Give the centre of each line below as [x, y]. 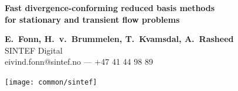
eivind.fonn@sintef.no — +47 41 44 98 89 [79, 62]
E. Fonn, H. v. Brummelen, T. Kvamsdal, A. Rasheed [119, 39]
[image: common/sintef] [51, 82]
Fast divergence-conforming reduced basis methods [110, 8]
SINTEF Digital [34, 50]
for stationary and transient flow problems [92, 19]
